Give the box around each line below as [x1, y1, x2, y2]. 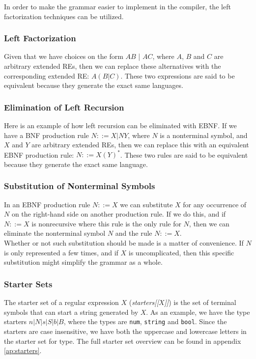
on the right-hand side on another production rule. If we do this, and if [11, 209, 226, 219]
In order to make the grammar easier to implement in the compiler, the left [4, 1, 231, 11]
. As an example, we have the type [146, 306, 250, 317]
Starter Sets [4, 277, 53, 290]
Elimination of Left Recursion [4, 101, 124, 113]
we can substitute [120, 199, 173, 209]
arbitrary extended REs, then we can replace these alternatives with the [4, 61, 221, 71]
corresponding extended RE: [4, 70, 89, 81]
